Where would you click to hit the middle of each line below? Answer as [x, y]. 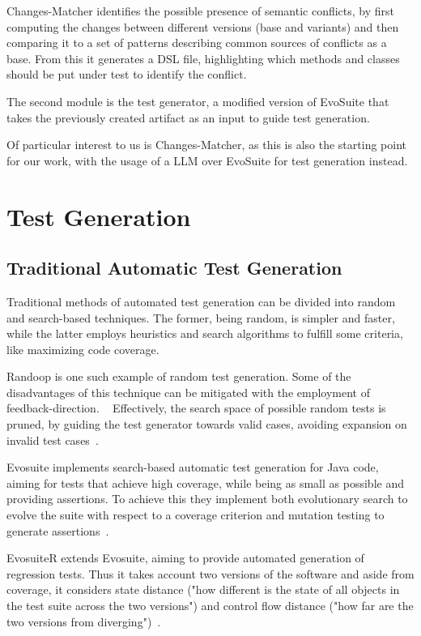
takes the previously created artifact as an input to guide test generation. [188, 117]
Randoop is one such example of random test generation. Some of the [179, 376]
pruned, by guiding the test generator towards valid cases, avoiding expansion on [207, 424]
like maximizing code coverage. [83, 349]
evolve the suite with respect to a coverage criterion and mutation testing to [196, 515]
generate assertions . [58, 530]
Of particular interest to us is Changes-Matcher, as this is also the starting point [206, 145]
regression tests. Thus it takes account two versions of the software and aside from [210, 573]
